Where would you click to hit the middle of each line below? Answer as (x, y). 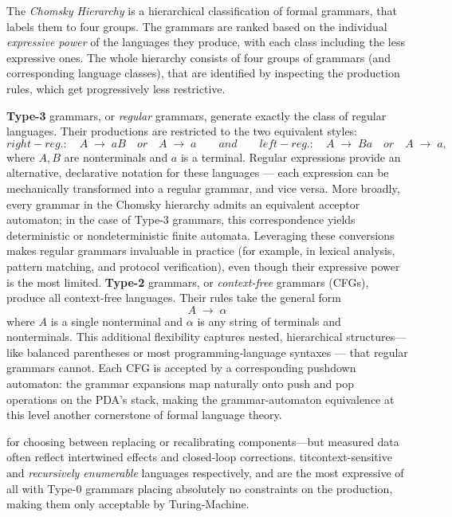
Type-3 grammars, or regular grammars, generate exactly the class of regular (197, 115)
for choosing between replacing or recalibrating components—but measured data (203, 441)
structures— (376, 337)
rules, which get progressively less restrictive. (116, 88)
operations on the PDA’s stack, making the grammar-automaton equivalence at (200, 399)
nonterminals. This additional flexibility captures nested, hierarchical (175, 337)
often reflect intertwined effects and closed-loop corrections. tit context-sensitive (199, 457)
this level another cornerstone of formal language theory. (144, 415)
